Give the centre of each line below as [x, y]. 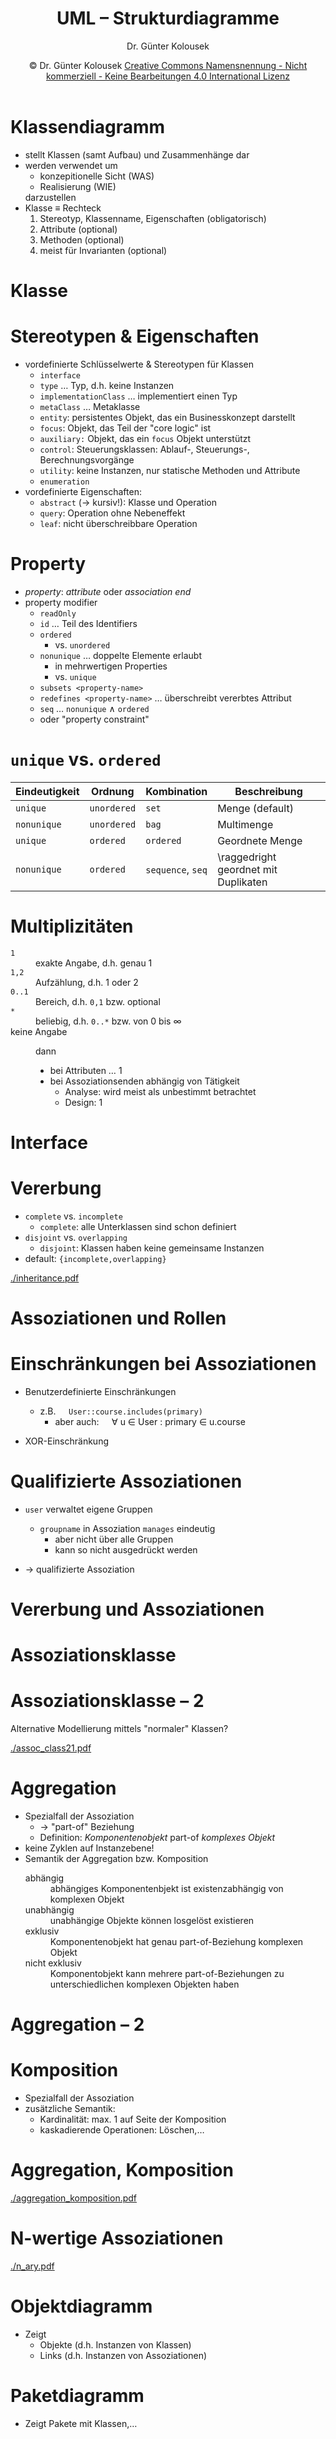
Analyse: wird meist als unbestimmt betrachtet [160, 1091]
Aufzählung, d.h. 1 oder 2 [87, 982]
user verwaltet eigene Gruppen [88, 1509]
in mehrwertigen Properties [111, 666]
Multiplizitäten [72, 926]
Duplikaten [242, 882]
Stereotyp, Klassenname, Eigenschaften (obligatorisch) [153, 218]
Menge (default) [255, 808]
